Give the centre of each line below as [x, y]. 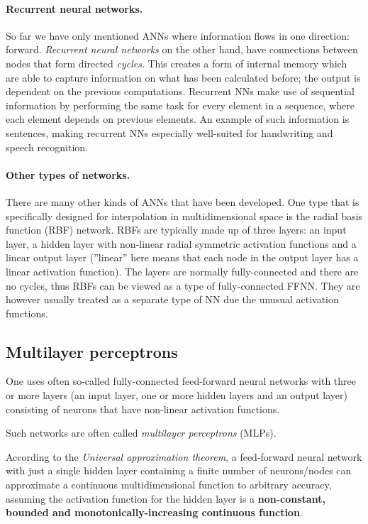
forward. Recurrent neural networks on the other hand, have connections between [182, 49]
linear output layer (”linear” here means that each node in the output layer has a [182, 257]
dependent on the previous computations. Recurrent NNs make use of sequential [180, 91]
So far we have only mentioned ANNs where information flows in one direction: [178, 35]
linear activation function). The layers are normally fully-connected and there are [182, 271]
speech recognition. [47, 147]
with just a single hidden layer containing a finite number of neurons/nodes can [179, 470]
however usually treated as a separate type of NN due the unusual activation [172, 299]
